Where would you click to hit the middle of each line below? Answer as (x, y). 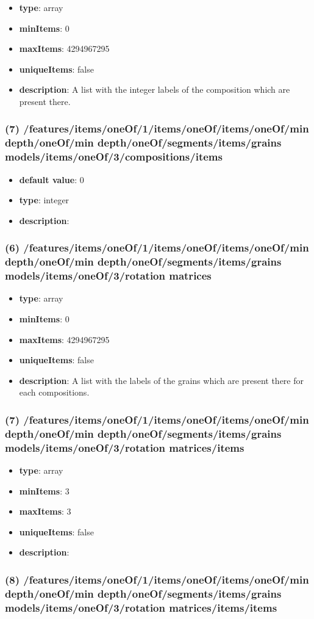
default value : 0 (52, 179)
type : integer (44, 200)
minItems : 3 (44, 490)
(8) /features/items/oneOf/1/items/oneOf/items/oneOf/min (157, 579)
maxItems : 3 (45, 511)
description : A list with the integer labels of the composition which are (155, 89)
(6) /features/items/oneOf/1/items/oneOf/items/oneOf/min (157, 248)
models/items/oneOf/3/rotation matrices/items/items (141, 607)
